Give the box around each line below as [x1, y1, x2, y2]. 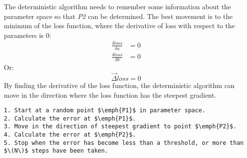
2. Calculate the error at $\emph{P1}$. [4, 115, 136, 122]
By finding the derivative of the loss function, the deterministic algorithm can [4, 80, 235, 90]
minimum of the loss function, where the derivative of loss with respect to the [4, 20, 235, 31]
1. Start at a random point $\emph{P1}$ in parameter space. [4, 107, 206, 114]
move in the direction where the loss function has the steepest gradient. [4, 89, 216, 100]
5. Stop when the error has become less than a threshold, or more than [4, 139, 244, 146]
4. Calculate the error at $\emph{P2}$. [4, 131, 136, 139]
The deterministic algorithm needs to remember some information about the [4, 1, 231, 11]
